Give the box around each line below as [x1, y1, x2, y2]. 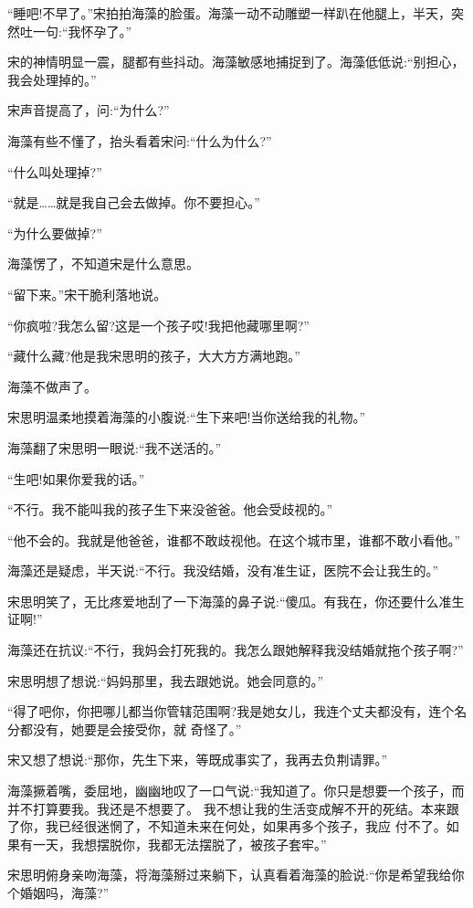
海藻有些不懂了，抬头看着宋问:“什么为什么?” [7, 131, 272, 150]
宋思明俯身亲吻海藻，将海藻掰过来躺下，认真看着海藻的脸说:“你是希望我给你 [7, 865, 465, 884]
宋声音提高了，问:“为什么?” [7, 100, 170, 120]
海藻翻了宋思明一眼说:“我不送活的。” [7, 438, 222, 457]
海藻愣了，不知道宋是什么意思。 [7, 254, 199, 273]
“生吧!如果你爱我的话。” [7, 469, 145, 488]
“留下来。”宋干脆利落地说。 [7, 284, 167, 303]
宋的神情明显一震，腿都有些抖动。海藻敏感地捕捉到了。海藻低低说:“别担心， [7, 52, 465, 71]
